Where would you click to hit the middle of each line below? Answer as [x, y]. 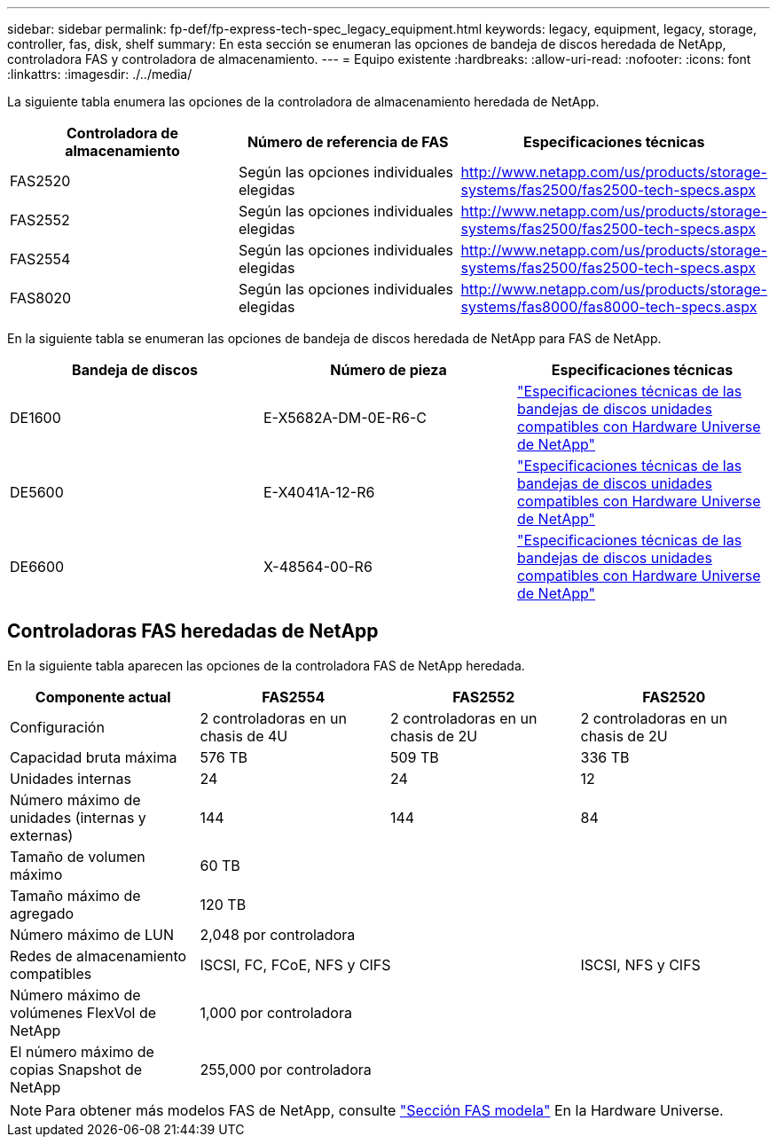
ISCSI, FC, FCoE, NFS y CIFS [295, 964]
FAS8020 [41, 298]
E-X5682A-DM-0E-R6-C [345, 418]
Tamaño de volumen [78, 856]
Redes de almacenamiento [98, 956]
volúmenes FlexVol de [83, 1012]
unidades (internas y [78, 817]
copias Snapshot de [76, 1069]
